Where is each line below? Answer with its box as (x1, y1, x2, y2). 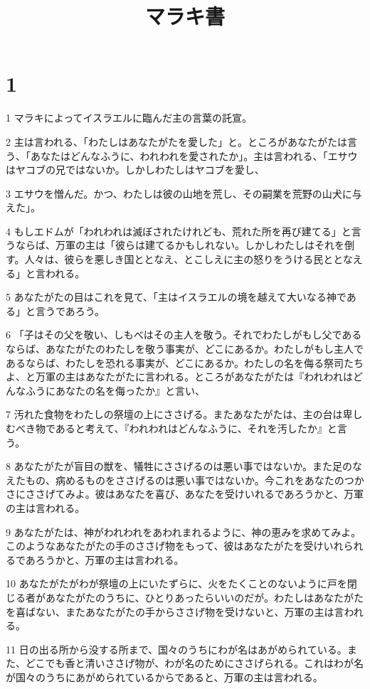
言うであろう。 (35, 303, 105, 318)
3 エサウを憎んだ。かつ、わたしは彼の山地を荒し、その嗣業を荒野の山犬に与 (6, 186, 362, 201)
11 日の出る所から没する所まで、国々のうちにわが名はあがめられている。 (6, 641, 347, 656)
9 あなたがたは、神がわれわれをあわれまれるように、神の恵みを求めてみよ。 (6, 524, 361, 539)
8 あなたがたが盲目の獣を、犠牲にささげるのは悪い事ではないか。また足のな (6, 459, 363, 474)
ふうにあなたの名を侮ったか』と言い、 (25, 383, 205, 397)
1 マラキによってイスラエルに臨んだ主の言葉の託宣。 (6, 110, 253, 125)
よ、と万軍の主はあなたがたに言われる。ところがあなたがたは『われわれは (6, 369, 353, 384)
